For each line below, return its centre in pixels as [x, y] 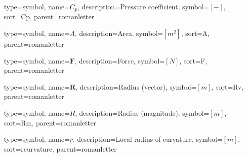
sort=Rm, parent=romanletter [50, 122]
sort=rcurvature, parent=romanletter [61, 148]
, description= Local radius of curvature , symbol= [148, 139]
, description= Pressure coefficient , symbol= [143, 6]
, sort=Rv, [227, 86]
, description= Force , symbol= [120, 60]
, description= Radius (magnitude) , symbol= [142, 113]
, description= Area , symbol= [119, 33]
